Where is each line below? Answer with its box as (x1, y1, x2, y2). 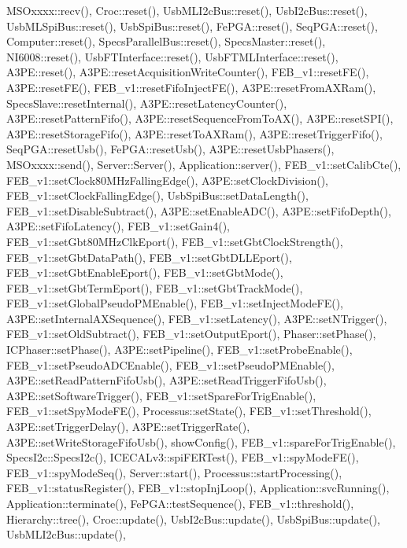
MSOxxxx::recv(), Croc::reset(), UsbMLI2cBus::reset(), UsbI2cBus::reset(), (6, 2, 368, 18)
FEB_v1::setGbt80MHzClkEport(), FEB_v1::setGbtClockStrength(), (6, 233, 343, 249)
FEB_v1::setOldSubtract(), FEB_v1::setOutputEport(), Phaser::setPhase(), (6, 325, 376, 342)
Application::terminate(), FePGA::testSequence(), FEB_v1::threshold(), (6, 495, 354, 511)
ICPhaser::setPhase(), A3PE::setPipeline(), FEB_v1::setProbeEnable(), (6, 341, 353, 358)
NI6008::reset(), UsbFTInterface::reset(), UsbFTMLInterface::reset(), (6, 48, 339, 64)
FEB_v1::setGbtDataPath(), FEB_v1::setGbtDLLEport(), (6, 248, 292, 265)
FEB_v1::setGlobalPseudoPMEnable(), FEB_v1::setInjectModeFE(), (6, 295, 343, 311)
